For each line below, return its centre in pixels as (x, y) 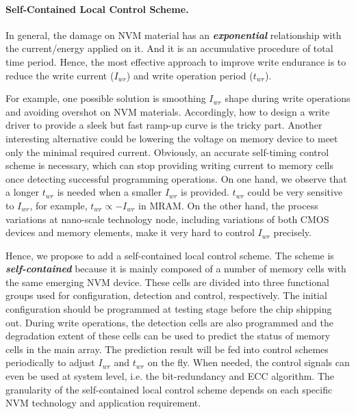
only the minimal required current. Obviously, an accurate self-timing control (167, 152)
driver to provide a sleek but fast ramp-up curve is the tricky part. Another (164, 125)
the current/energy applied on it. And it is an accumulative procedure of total (169, 48)
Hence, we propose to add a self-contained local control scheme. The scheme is (170, 255)
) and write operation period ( (190, 75)
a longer (23, 192)
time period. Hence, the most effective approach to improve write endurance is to (176, 61)
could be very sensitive (295, 192)
